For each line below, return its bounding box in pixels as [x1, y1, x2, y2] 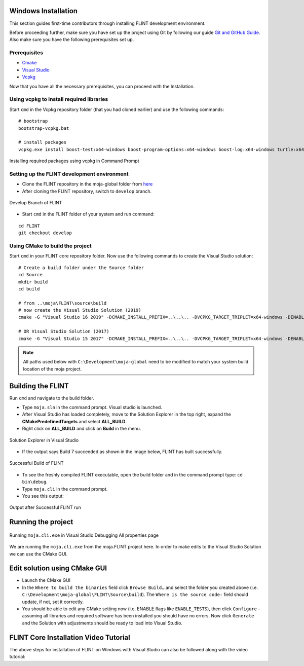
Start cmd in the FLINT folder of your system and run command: [22, 211, 155, 217]
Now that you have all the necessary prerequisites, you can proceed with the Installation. [9, 83, 195, 89]
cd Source [18, 272, 43, 278]
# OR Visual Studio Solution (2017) [18, 328, 109, 335]
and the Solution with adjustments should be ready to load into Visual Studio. [22, 620, 182, 626]
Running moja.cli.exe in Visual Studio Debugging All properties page [9, 532, 159, 538]
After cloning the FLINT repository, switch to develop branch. [22, 188, 152, 194]
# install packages [18, 139, 67, 145]
